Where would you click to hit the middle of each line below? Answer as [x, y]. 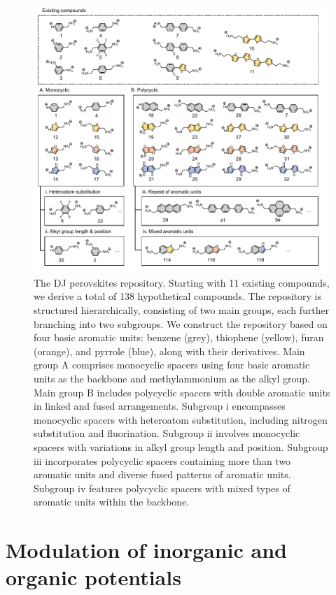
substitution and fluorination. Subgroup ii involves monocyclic [167, 433]
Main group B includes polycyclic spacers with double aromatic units [182, 392]
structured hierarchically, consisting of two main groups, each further [182, 310]
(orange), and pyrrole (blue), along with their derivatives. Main [169, 351]
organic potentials [93, 577]
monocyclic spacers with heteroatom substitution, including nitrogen [181, 419]
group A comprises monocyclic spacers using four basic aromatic [172, 365]
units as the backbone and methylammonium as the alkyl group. [172, 379]
